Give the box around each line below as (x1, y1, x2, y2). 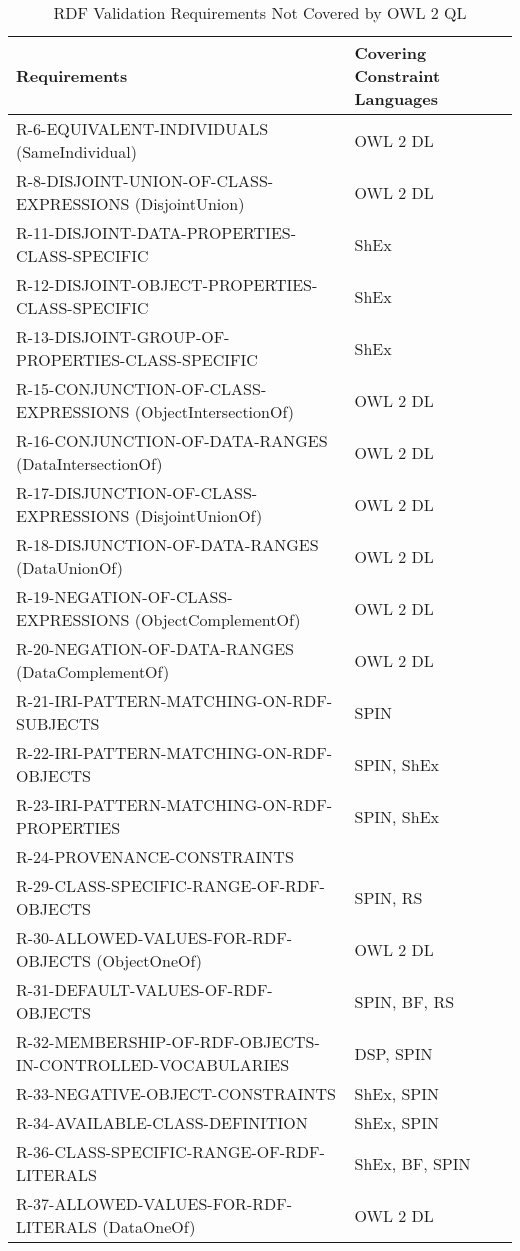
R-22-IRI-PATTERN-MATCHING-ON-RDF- (16, 741, 333, 764)
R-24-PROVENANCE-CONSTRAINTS (16, 845, 294, 868)
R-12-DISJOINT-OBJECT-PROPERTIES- (16, 273, 318, 296)
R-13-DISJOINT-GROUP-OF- (16, 325, 230, 348)
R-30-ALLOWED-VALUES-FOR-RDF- (16, 926, 293, 949)
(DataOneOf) (102, 1215, 196, 1238)
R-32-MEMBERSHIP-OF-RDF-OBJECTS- (16, 1030, 320, 1053)
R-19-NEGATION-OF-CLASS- (16, 585, 233, 608)
